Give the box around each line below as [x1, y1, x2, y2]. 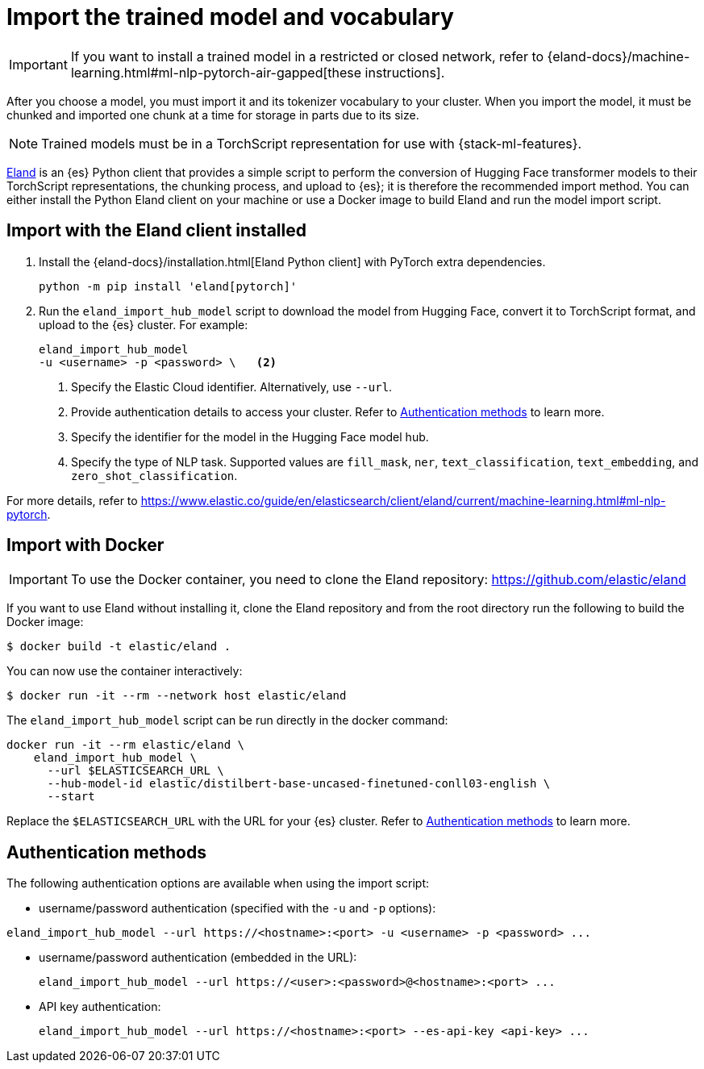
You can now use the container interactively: [6, 664, 243, 679]
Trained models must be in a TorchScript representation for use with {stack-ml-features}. [41, 135, 582, 152]
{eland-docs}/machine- [547, 48, 690, 65]
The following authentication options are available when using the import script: [6, 876, 429, 891]
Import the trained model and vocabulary [6, 3, 454, 31]
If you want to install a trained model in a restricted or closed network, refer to [70, 48, 544, 65]
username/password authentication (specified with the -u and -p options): [39, 901, 436, 916]
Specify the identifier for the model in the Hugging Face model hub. [71, 429, 429, 444]
